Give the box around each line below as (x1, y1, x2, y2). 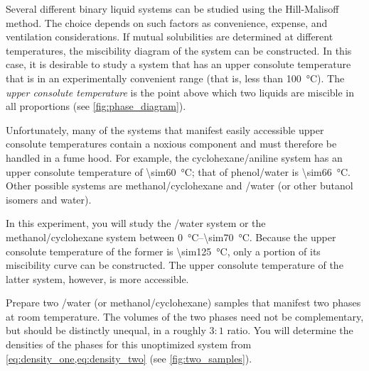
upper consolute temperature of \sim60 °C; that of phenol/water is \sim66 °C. (6, 164, 351, 179)
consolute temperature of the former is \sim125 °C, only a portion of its (6, 243, 321, 258)
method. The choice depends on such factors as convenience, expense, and (6, 15, 328, 30)
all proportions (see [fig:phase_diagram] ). (6, 99, 186, 113)
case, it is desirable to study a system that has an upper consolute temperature (6, 57, 351, 72)
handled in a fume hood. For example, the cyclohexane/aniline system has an (6, 150, 343, 165)
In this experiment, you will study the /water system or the (6, 216, 266, 231)
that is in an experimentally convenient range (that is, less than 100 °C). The (6, 70, 345, 85)
